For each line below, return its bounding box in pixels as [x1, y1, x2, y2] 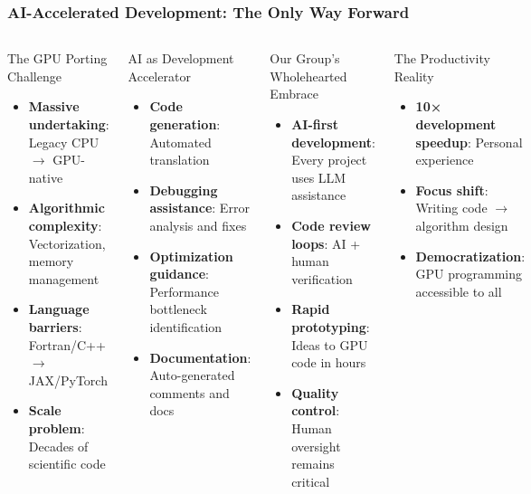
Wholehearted [270, 66, 347, 85]
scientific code [28, 454, 106, 473]
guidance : [149, 264, 210, 283]
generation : [149, 115, 221, 133]
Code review [291, 215, 371, 234]
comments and [149, 383, 230, 402]
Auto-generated [149, 366, 235, 385]
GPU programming [415, 264, 523, 283]
